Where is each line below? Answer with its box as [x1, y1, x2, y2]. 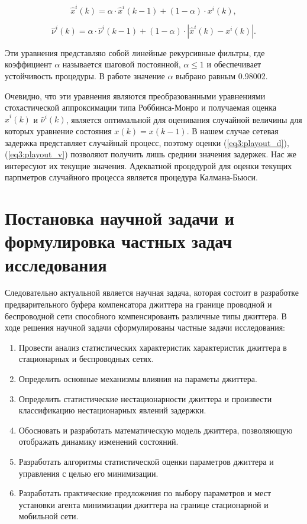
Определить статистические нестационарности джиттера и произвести [18, 392, 272, 405]
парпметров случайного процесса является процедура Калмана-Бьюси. [5, 171, 258, 183]
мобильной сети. [18, 510, 79, 522]
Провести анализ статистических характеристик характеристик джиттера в [18, 341, 287, 353]
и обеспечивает [206, 58, 261, 70]
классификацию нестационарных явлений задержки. [18, 404, 206, 416]
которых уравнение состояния [5, 125, 112, 137]
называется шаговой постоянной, [62, 58, 181, 70]
